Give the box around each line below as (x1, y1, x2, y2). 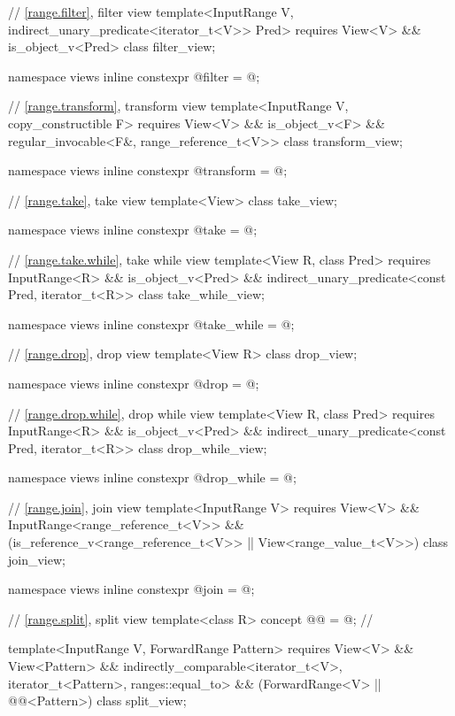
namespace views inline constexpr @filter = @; (8, 66, 260, 85)
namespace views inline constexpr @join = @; (8, 580, 255, 598)
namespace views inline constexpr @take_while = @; (8, 314, 295, 333)
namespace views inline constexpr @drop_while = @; (8, 468, 297, 487)
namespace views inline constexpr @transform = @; (8, 161, 288, 180)
